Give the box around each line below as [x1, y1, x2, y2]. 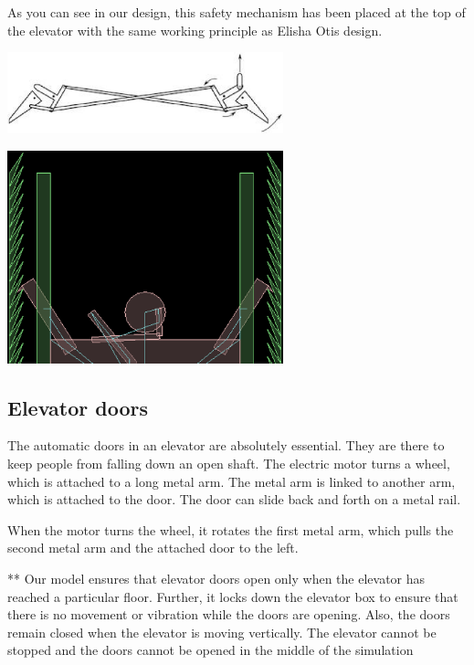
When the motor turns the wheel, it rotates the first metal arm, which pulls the [7, 520, 454, 539]
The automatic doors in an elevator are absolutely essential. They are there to [7, 436, 445, 455]
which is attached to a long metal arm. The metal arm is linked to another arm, [7, 471, 456, 491]
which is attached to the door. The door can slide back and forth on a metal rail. [7, 490, 461, 509]
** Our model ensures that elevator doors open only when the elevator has [7, 569, 426, 587]
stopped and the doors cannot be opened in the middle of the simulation [7, 640, 414, 660]
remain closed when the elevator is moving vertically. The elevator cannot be [7, 622, 437, 641]
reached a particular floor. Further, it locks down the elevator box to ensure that [7, 586, 458, 606]
